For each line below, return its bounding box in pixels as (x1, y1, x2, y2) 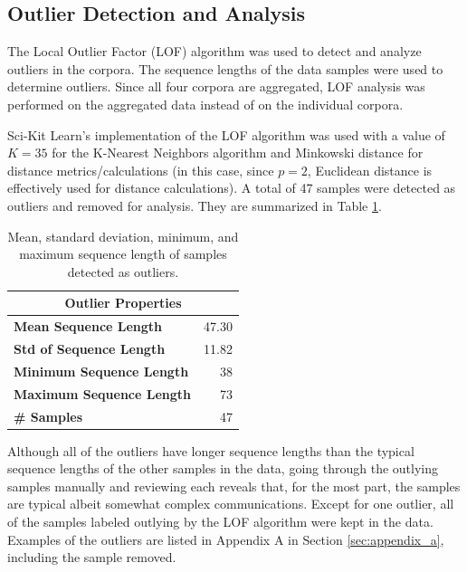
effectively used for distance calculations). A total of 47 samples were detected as (7, 178, 456, 197)
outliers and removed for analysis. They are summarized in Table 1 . (7, 195, 382, 214)
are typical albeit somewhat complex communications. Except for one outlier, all (7, 494, 454, 513)
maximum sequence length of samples (19, 244, 227, 263)
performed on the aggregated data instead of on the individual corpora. (7, 94, 404, 113)
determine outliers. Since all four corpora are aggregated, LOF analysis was (7, 77, 425, 96)
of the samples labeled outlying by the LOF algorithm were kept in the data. (7, 512, 434, 531)
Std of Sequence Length (14, 339, 166, 358)
